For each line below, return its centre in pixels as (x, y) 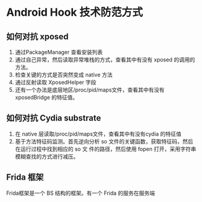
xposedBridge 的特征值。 (46, 97)
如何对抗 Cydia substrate (54, 118)
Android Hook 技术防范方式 (74, 12)
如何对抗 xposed (37, 36)
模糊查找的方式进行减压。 (47, 156)
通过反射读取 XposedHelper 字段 (55, 82)
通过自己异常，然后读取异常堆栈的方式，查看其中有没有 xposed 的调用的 (105, 60)
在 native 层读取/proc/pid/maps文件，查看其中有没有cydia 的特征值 (98, 134)
